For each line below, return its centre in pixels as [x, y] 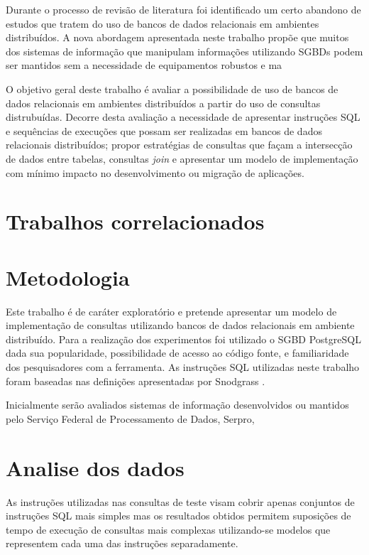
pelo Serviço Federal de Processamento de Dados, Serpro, [130, 418]
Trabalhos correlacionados [135, 221]
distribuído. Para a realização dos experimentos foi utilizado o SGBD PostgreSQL [183, 339]
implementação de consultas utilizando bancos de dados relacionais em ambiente [180, 325]
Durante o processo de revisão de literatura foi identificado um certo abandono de [183, 9]
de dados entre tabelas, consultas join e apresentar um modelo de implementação [182, 158]
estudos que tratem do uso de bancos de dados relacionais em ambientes [163, 23]
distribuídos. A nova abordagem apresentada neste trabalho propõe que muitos [177, 37]
